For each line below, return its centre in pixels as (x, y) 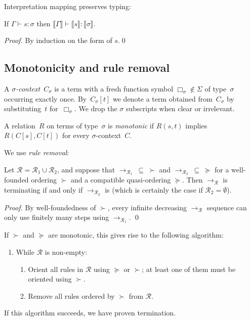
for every (76, 135)
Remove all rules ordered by (71, 295)
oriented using (50, 279)
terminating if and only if (44, 190)
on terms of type (72, 125)
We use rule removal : (37, 152)
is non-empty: (66, 251)
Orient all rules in (56, 269)
